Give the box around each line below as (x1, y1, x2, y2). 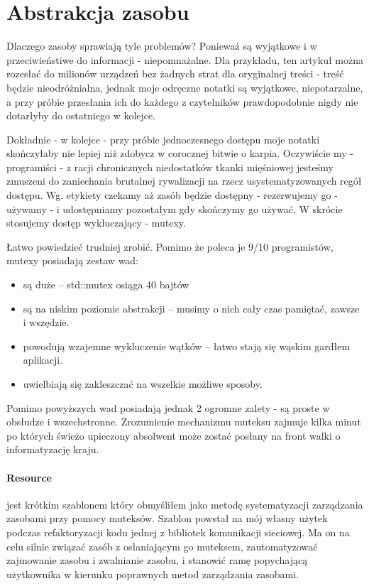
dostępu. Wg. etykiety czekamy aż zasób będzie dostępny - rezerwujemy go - (6, 188, 338, 202)
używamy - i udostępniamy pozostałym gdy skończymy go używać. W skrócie (6, 201, 343, 216)
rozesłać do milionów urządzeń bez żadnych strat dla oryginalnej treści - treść (6, 66, 344, 81)
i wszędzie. (23, 315, 70, 330)
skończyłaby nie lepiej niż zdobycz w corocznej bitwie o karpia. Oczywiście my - (6, 146, 354, 161)
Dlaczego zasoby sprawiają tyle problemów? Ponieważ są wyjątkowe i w (6, 38, 317, 53)
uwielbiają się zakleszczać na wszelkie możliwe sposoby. (23, 376, 263, 391)
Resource (6, 470, 52, 484)
